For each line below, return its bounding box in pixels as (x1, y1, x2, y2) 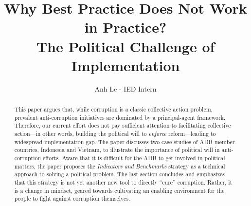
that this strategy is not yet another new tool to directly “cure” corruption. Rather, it (14, 178, 233, 186)
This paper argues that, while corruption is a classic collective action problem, (14, 105, 213, 113)
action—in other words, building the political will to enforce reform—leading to (14, 130, 216, 138)
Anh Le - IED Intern (94, 83, 157, 94)
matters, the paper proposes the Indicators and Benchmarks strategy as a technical (14, 162, 225, 170)
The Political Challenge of (36, 36, 215, 56)
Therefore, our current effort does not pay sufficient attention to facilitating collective (14, 121, 231, 130)
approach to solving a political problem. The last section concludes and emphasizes (14, 170, 225, 178)
